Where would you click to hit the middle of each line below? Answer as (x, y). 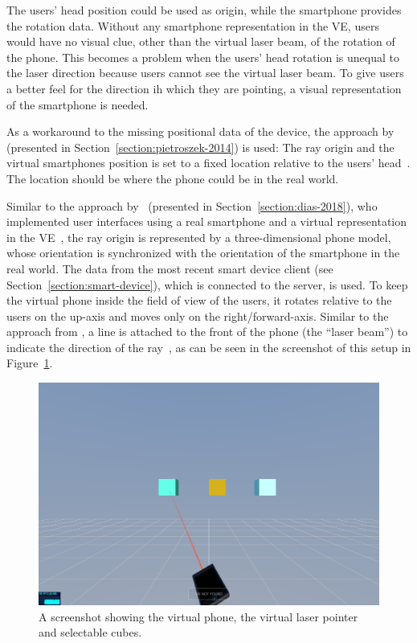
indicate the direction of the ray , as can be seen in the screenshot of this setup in (209, 347)
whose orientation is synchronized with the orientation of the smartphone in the (203, 253)
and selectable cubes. (90, 632)
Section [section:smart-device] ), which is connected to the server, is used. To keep (207, 284)
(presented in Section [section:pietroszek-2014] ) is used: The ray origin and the (200, 147)
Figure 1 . (30, 363)
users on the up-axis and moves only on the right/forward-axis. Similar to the (198, 315)
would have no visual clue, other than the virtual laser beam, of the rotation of (201, 41)
